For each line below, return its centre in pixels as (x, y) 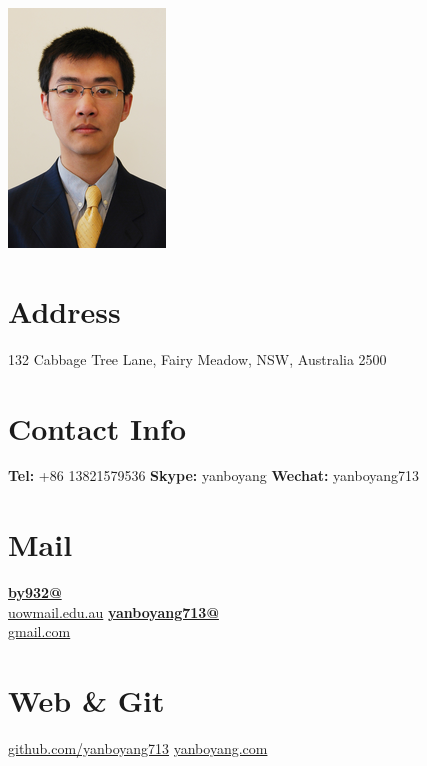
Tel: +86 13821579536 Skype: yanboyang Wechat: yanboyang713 (214, 475)
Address (64, 310)
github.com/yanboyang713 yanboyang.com (138, 748)
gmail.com (39, 631)
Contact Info (97, 427)
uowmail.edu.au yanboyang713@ (113, 611)
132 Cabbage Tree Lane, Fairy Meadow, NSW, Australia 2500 (197, 358)
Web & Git (86, 700)
